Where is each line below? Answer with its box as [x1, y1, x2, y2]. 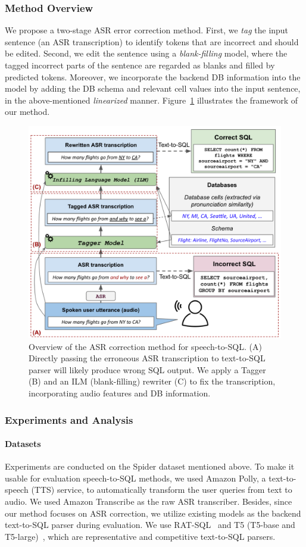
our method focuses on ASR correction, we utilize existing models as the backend [5, 507, 301, 519]
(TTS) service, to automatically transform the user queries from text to [31, 483, 292, 496]
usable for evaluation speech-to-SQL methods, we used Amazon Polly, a [5, 471, 266, 484]
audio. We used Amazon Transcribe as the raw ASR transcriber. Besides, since [5, 495, 292, 508]
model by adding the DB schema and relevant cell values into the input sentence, [5, 82, 301, 95]
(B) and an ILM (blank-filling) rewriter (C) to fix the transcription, [29, 375, 276, 387]
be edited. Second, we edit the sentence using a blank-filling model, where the [5, 47, 288, 60]
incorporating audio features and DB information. [29, 387, 211, 399]
